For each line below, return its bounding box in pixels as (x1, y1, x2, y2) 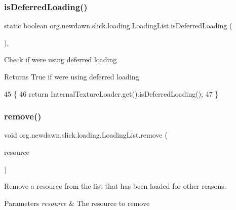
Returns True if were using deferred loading (4, 71, 139, 81)
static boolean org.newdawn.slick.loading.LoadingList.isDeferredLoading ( (4, 20, 232, 31)
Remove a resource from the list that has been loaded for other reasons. (4, 181, 226, 191)
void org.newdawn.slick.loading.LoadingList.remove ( (4, 130, 168, 140)
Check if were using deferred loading (4, 54, 117, 65)
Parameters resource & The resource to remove (4, 197, 150, 208)
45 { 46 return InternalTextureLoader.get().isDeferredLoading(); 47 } (4, 88, 219, 99)
